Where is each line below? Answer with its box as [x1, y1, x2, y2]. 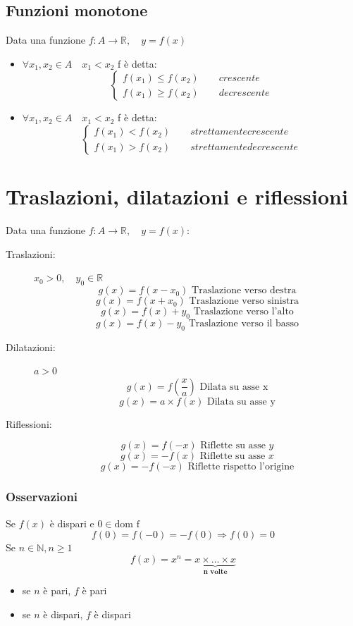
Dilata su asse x [199, 381, 268, 392]
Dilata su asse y [207, 396, 275, 407]
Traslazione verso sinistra [189, 296, 299, 307]
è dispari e [49, 515, 94, 530]
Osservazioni [6, 488, 78, 505]
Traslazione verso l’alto [193, 307, 294, 317]
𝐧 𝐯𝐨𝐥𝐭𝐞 [203, 567, 228, 575]
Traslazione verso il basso [188, 318, 299, 329]
